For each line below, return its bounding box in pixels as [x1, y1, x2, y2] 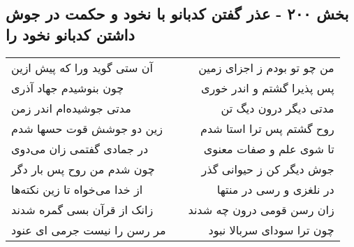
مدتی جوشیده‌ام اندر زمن [11, 99, 131, 116]
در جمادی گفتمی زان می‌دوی [11, 140, 149, 157]
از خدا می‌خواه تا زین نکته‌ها [11, 181, 143, 197]
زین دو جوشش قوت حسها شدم [11, 120, 163, 136]
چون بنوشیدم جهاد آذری [11, 79, 124, 96]
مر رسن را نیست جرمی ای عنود [11, 221, 166, 238]
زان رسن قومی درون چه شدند [188, 201, 334, 218]
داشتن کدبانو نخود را [6, 23, 135, 45]
